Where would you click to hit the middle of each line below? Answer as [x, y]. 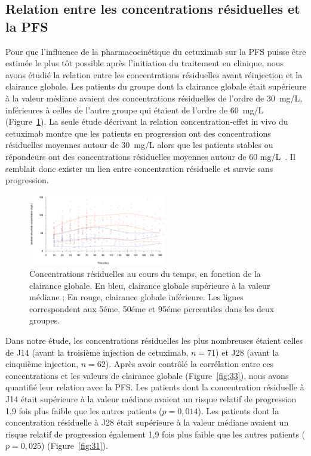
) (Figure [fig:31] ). [74, 446]
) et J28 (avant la [247, 352]
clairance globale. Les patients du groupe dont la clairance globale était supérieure [156, 86]
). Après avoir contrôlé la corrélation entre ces [189, 364]
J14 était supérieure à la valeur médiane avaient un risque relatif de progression [151, 398]
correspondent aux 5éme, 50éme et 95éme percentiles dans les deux [152, 308]
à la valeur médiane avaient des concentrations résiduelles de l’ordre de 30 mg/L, [154, 98]
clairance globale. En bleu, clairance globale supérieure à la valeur [150, 285]
